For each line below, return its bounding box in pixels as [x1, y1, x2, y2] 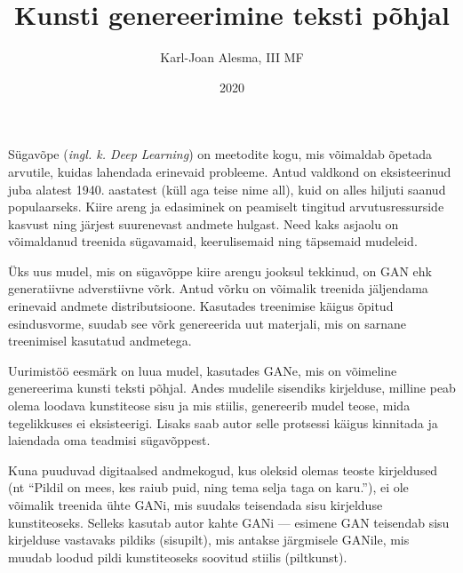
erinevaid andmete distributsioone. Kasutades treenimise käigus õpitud [8, 297, 394, 315]
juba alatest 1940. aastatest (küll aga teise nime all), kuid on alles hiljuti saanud [8, 179, 446, 198]
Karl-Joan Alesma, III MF [160, 48, 304, 67]
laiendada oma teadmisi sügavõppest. [8, 431, 211, 450]
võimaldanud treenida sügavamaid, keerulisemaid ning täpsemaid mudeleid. [8, 232, 418, 251]
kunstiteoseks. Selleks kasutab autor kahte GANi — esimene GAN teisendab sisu [8, 513, 450, 531]
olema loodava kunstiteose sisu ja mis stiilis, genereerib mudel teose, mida [8, 396, 411, 415]
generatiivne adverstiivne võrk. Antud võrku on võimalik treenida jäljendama [8, 279, 428, 298]
